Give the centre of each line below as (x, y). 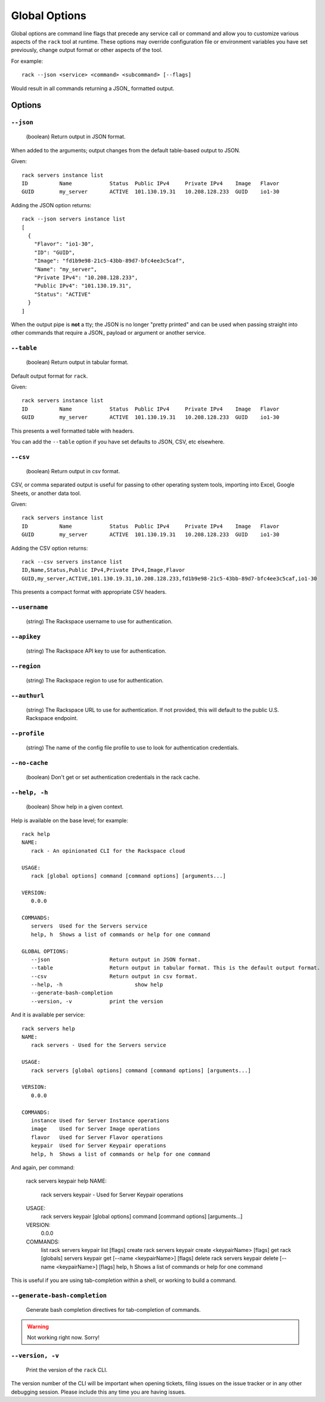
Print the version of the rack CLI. (66, 1370)
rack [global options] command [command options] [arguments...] (128, 876)
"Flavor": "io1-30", (64, 244)
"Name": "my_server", (66, 269)
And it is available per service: (48, 1015)
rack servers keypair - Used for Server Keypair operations (112, 1195)
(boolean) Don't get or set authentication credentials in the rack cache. (113, 777)
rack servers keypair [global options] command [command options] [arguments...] (142, 1217)
